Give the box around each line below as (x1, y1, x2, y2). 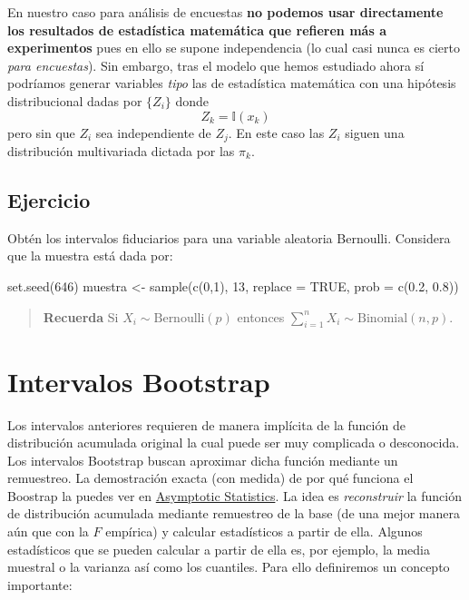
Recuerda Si (43, 307, 119, 326)
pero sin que (7, 123, 75, 142)
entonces (237, 307, 285, 326)
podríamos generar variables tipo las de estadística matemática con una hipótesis (7, 74, 456, 93)
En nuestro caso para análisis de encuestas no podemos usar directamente (7, 3, 444, 21)
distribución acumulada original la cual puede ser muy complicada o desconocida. (7, 433, 460, 452)
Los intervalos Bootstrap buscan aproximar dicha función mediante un (7, 450, 398, 469)
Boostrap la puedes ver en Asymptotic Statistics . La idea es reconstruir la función (7, 486, 462, 505)
